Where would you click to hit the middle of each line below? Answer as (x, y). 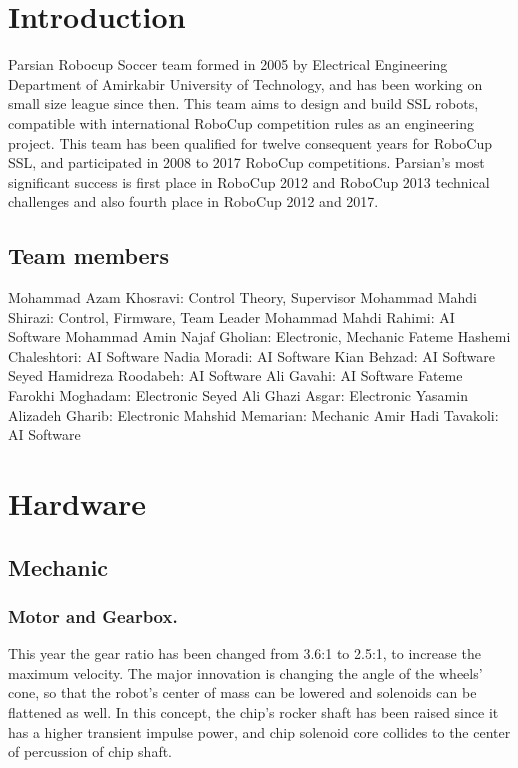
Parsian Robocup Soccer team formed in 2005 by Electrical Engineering (228, 64)
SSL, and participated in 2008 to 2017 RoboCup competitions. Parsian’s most (246, 162)
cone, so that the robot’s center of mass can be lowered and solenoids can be (242, 692)
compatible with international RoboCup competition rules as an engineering (241, 122)
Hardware (77, 503)
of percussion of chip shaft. (90, 751)
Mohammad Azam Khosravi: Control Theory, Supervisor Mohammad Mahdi (243, 297)
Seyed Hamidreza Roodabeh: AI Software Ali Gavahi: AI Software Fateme (235, 375)
